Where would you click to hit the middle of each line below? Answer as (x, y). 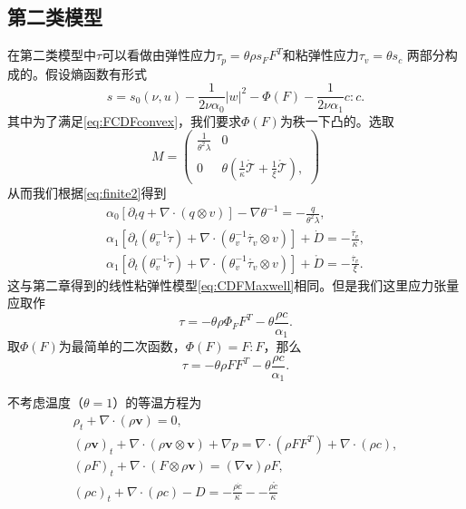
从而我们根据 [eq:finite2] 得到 (87, 192)
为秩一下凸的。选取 (337, 120)
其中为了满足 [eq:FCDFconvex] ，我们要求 (125, 120)
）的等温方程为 (157, 402)
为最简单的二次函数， (122, 346)
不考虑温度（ (45, 402)
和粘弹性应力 (320, 55)
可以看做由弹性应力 (159, 55)
